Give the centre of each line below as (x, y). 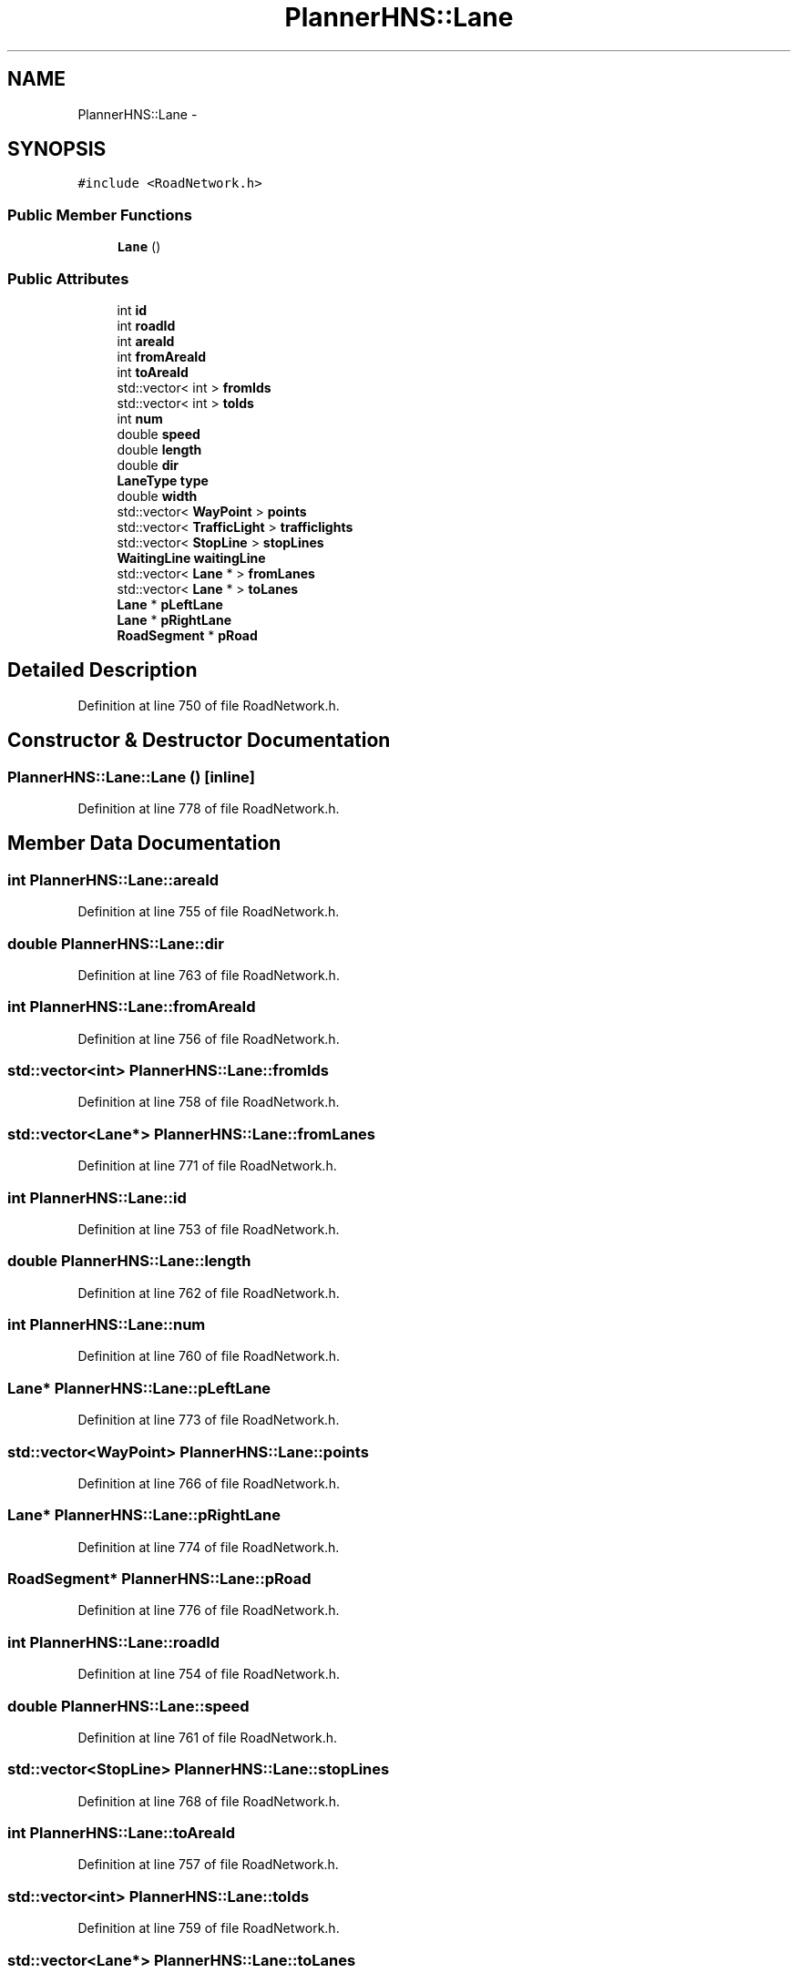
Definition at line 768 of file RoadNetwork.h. (209, 1801)
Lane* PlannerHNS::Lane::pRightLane (144, 1515)
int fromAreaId (162, 356)
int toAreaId (153, 372)
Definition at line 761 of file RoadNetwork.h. (207, 1737)
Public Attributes (68, 278)
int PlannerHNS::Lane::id (97, 1197)
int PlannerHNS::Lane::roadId (114, 1642)
